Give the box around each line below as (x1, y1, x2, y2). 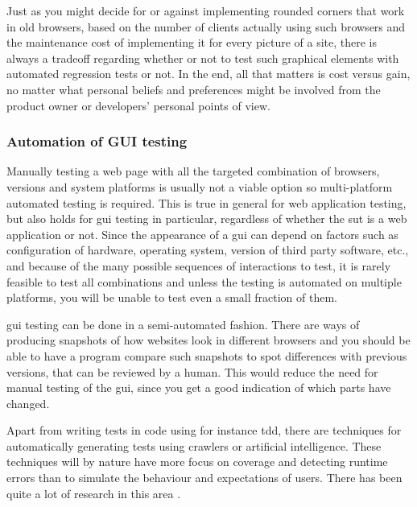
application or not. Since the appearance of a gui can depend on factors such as (6, 225, 398, 242)
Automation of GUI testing (6, 131, 188, 151)
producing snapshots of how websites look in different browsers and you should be (6, 332, 411, 348)
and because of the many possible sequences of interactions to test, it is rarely (6, 257, 391, 274)
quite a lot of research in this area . (6, 484, 181, 501)
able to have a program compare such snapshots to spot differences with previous (6, 347, 407, 364)
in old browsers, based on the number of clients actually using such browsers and (6, 18, 406, 35)
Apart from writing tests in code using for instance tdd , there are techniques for (6, 422, 402, 439)
